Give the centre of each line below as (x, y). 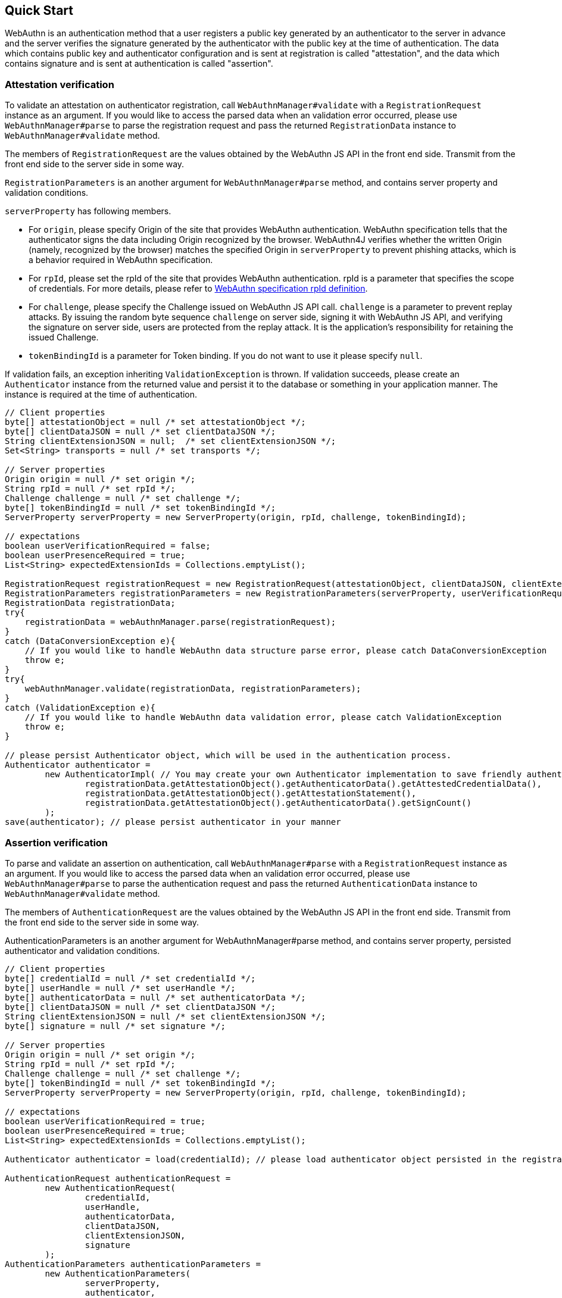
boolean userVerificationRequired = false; (108, 546)
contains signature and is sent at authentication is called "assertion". (139, 64)
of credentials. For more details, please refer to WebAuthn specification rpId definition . (198, 289)
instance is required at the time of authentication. (101, 395)
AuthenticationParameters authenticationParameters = (133, 1264)
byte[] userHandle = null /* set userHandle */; (120, 988)
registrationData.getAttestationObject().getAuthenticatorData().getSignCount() (278, 803)
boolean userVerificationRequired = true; (105, 1121)
